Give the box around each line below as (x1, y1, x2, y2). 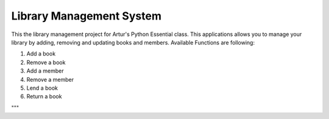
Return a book (26, 93, 62, 100)
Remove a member (26, 76, 74, 83)
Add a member (26, 67, 64, 74)
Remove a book (26, 59, 66, 66)
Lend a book (26, 84, 58, 92)
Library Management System (11, 9, 161, 23)
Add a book (26, 50, 56, 57)
